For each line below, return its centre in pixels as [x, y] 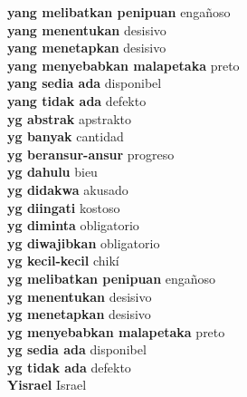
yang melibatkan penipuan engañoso [119, 12]
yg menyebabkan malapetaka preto [116, 331]
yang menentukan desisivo [87, 29]
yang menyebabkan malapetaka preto [123, 65]
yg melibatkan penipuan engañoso [112, 278]
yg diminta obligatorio [73, 225]
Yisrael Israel [47, 385]
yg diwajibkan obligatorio [84, 242]
